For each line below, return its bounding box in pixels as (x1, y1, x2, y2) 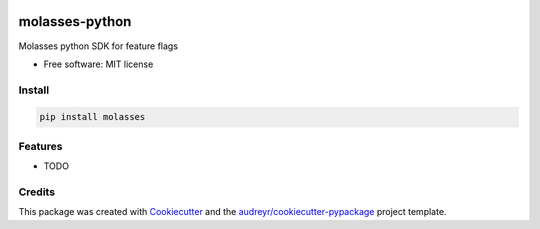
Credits (18, 185, 55, 199)
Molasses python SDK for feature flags (18, 40, 179, 52)
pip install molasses (39, 111, 146, 123)
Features (18, 139, 63, 153)
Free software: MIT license (43, 58, 154, 70)
